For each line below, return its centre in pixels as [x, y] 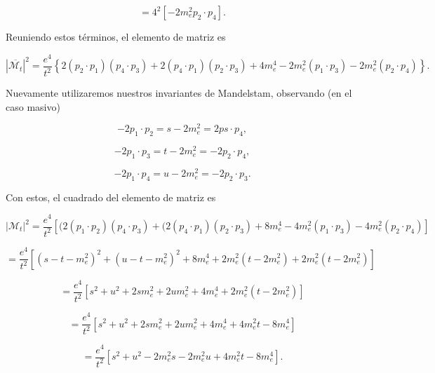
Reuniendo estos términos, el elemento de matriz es [116, 36]
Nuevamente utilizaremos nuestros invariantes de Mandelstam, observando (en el [179, 93]
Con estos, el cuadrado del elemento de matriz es [111, 197]
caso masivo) [33, 106]
